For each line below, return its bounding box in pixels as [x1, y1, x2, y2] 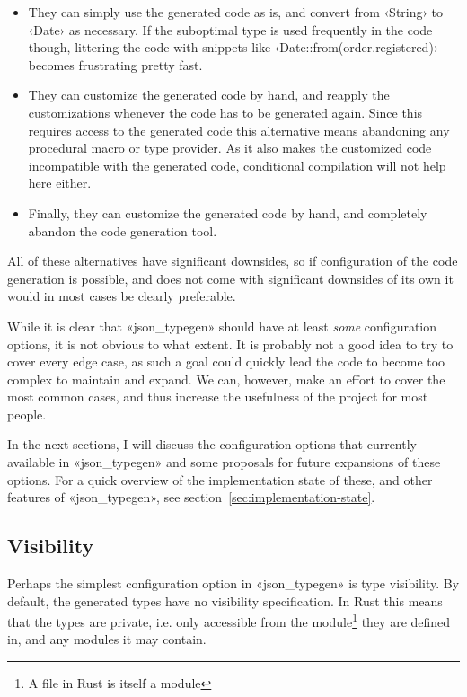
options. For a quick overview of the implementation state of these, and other [7, 470, 433, 489]
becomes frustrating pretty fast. [28, 55, 203, 74]
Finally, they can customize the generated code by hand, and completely [28, 203, 427, 222]
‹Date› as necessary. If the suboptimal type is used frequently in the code [28, 20, 433, 39]
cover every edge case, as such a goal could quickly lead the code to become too [7, 352, 445, 371]
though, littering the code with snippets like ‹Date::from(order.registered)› [28, 38, 439, 57]
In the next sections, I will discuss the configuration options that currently [7, 435, 417, 454]
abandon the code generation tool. [28, 221, 217, 240]
